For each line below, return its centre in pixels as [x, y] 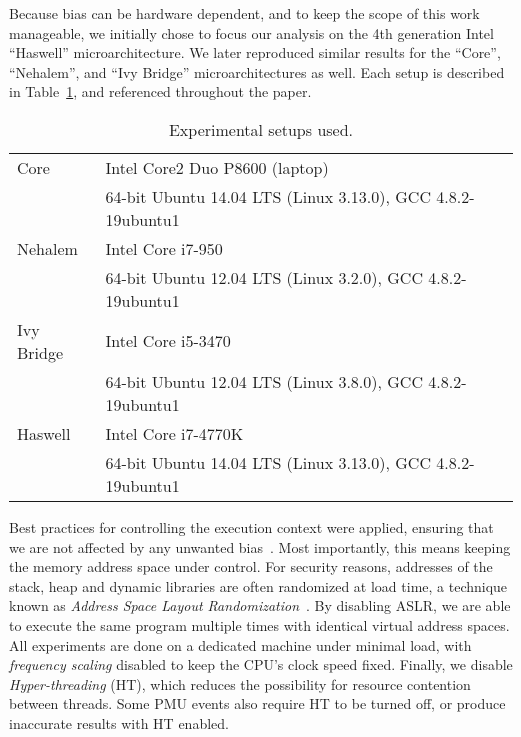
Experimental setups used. [261, 129]
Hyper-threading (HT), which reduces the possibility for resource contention [240, 683]
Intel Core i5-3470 [168, 341]
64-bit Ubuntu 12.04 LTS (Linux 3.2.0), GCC [264, 277]
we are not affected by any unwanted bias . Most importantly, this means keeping [260, 546]
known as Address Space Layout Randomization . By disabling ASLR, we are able [260, 605]
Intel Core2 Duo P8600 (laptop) [217, 167]
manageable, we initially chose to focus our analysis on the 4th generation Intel [251, 32]
